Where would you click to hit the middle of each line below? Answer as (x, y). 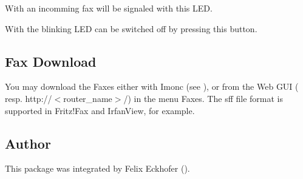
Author (28, 143)
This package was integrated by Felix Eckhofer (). (97, 168)
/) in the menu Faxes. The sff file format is (203, 98)
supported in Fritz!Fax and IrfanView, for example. (100, 110)
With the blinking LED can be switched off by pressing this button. (131, 28)
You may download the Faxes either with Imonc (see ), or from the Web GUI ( (152, 86)
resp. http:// (29, 98)
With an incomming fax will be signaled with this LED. (109, 8)
